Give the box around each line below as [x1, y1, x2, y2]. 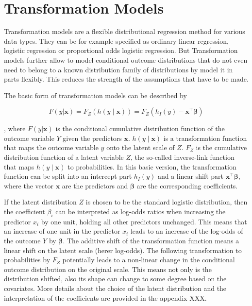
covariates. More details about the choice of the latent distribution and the [4, 283, 227, 293]
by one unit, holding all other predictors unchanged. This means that [41, 216, 247, 226]
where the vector [4, 180, 53, 190]
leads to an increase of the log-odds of [130, 226, 243, 236]
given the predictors [63, 133, 122, 143]
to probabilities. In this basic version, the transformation [67, 161, 236, 171]
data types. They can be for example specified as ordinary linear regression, [4, 35, 229, 46]
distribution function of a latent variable [4, 152, 124, 162]
